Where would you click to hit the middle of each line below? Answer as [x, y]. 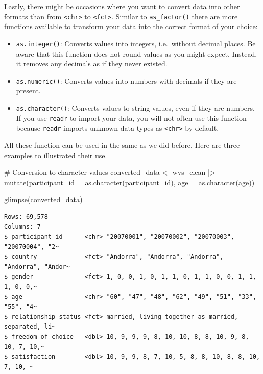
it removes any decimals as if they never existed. [92, 64]
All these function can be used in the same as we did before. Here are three [122, 145]
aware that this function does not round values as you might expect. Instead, [137, 53]
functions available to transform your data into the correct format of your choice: [131, 26]
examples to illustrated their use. [56, 155]
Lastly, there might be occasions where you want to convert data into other [122, 6]
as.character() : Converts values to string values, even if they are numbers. [135, 107]
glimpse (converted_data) [43, 199]
